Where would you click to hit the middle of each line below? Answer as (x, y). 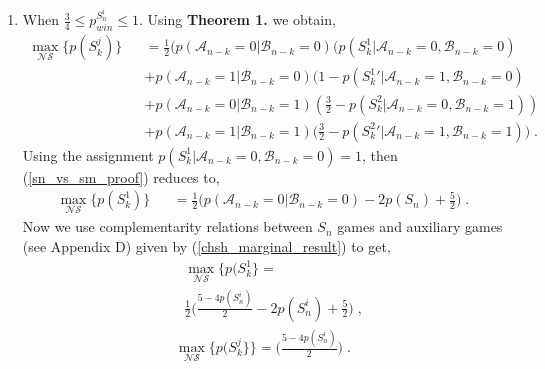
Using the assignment (88, 154)
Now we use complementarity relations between (167, 226)
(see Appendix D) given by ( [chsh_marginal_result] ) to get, (206, 245)
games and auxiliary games (420, 226)
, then (380, 154)
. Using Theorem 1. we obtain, (237, 19)
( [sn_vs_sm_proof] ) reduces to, (121, 176)
